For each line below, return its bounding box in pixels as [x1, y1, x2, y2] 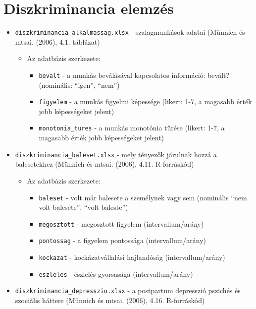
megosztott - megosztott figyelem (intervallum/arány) [39, 218, 204, 229]
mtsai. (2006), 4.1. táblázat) [15, 36, 100, 47]
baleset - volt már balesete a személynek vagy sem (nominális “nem [39, 192, 247, 202]
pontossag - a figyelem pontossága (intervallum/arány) [39, 235, 206, 246]
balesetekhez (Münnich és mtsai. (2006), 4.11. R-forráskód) [15, 159, 194, 169]
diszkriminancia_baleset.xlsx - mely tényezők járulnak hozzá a [15, 149, 217, 159]
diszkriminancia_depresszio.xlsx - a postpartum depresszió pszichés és [15, 285, 241, 296]
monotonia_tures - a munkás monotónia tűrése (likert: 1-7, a [39, 123, 225, 133]
